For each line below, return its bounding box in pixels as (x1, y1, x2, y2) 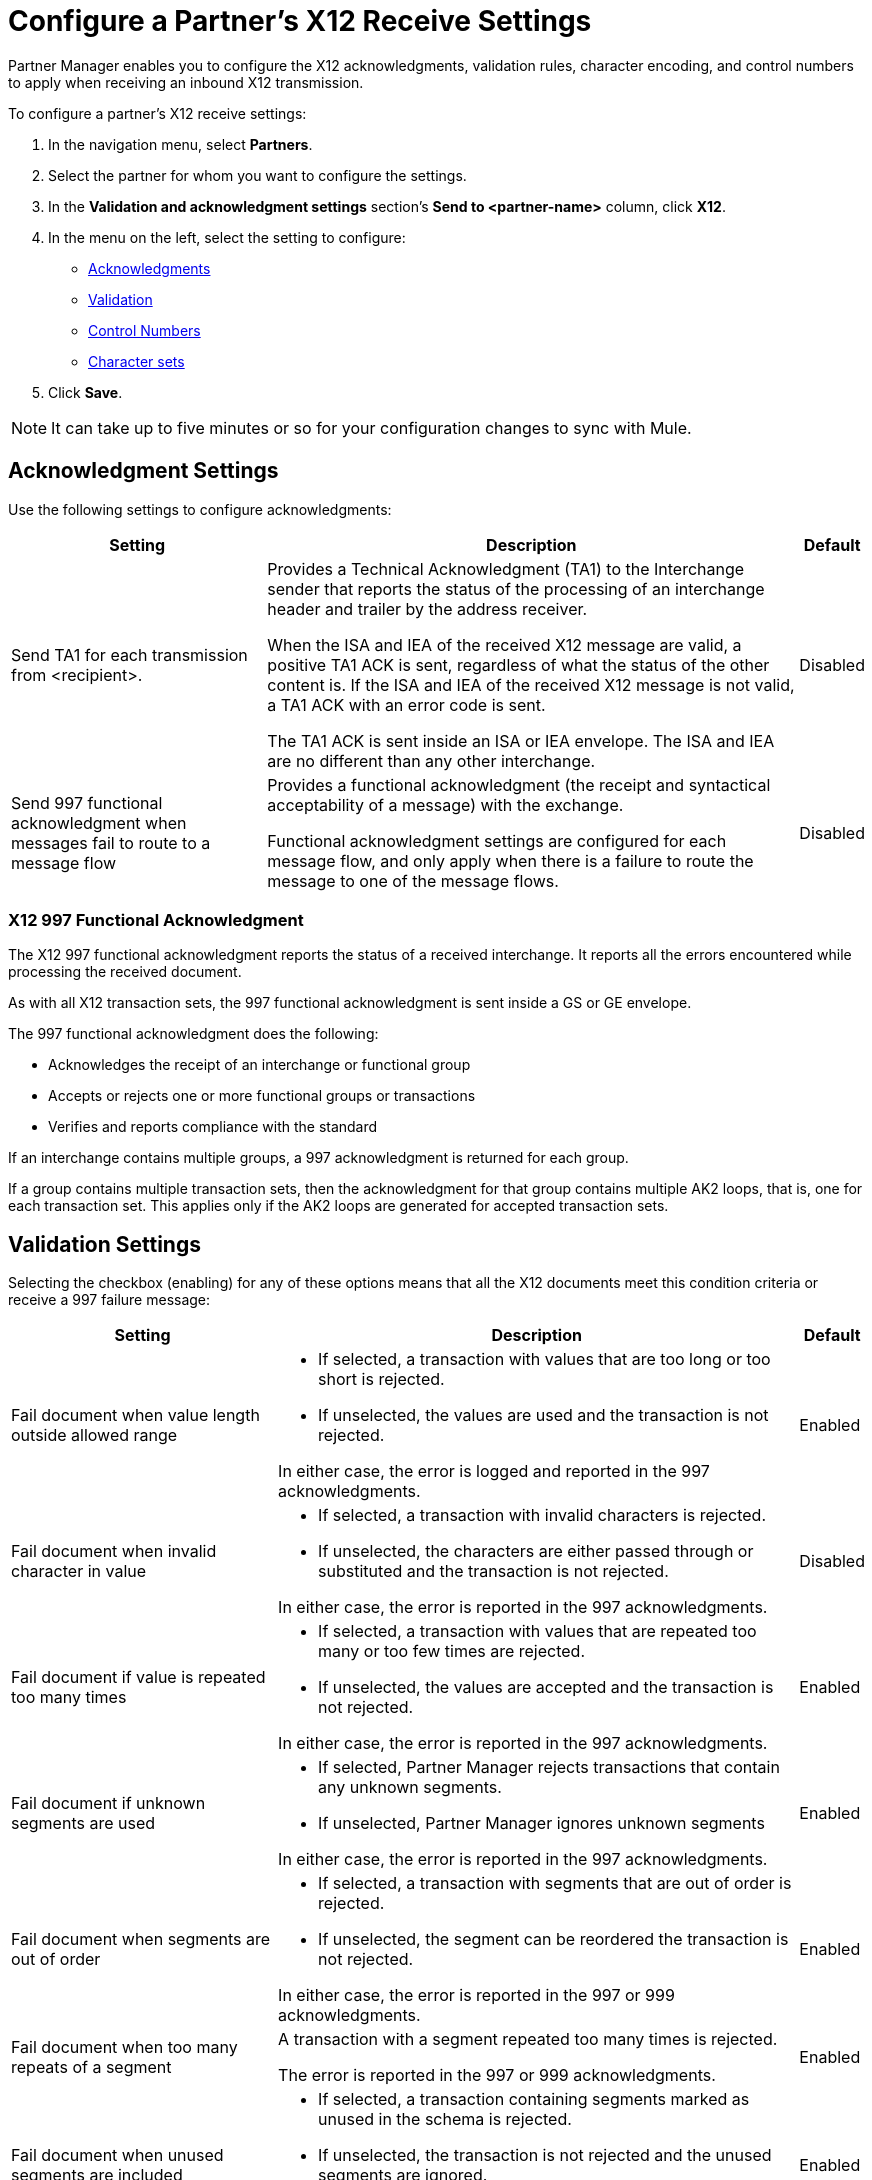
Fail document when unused (11, 2145, 224, 2166)
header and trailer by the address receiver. (267, 598, 588, 619)
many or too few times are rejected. (318, 1641, 585, 1662)
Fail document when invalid (11, 1541, 217, 1562)
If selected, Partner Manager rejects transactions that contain (318, 1757, 780, 1778)
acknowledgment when (11, 812, 187, 833)
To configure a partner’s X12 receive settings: (8, 104, 307, 122)
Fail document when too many (11, 2037, 238, 2058)
